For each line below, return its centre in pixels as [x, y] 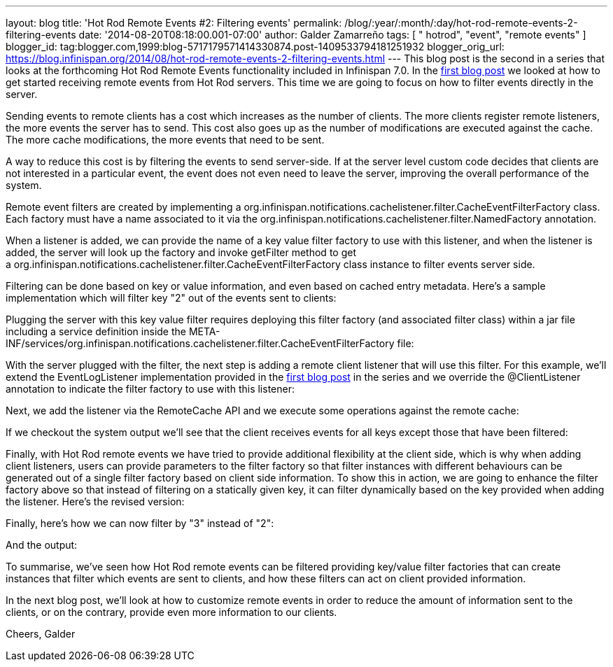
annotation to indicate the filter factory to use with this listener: [150, 389]
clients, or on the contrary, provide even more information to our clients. [171, 612]
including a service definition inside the [96, 331]
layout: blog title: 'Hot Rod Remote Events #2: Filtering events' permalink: [174, 23]
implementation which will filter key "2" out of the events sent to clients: [171, 298]
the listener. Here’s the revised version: [95, 501]
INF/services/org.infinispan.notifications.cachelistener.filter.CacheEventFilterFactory [200, 343]
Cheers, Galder [41, 634]
